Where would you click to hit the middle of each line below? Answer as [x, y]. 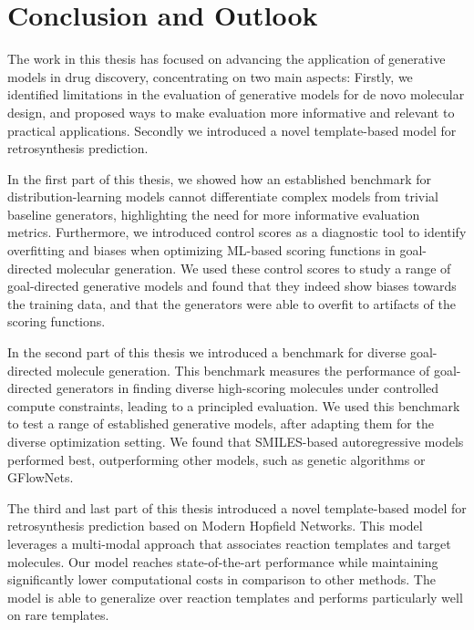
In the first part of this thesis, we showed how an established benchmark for [220, 178]
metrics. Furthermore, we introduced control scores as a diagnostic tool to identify [237, 232]
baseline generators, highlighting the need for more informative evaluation [214, 214]
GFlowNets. [41, 477]
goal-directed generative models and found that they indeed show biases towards [232, 286]
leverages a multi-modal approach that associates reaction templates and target [229, 543]
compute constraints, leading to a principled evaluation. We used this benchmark [234, 405]
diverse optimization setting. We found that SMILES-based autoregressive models [236, 441]
